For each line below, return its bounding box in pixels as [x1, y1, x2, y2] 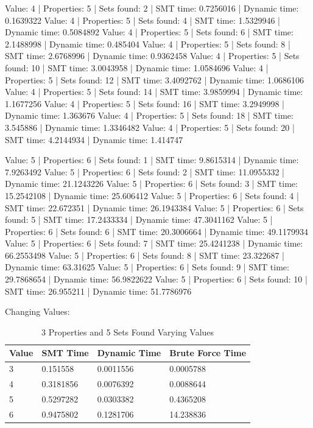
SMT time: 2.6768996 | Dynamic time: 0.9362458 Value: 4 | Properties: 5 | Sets [5, 49, 300, 62]
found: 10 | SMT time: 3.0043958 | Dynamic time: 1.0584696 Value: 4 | [5, 61, 269, 74]
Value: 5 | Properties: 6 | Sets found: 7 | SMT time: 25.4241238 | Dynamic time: [5, 237, 303, 250]
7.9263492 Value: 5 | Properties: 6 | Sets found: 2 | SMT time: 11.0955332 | [5, 165, 284, 178]
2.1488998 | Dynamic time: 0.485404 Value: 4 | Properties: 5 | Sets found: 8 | [5, 37, 290, 50]
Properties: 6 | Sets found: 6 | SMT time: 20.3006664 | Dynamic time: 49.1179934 [5, 225, 309, 237]
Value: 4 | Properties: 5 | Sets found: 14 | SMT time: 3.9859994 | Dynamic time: [5, 85, 303, 98]
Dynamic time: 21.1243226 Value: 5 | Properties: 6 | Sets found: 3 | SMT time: [5, 177, 298, 190]
